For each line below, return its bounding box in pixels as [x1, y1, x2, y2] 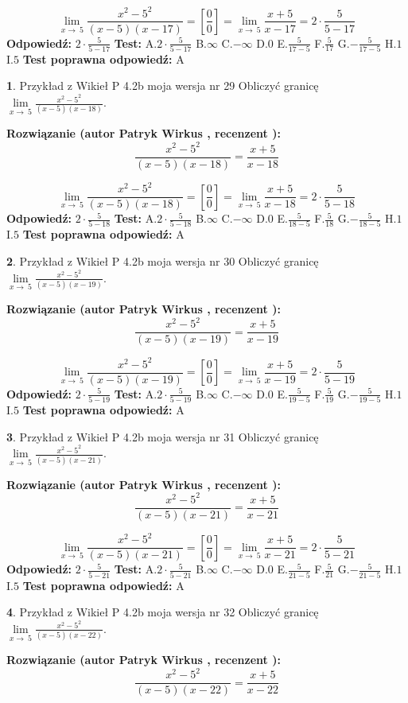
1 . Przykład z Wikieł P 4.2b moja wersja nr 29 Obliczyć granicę [6, 77, 319, 94]
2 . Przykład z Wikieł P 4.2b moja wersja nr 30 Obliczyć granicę [6, 253, 319, 270]
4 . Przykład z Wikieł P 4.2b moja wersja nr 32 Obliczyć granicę [6, 604, 319, 620]
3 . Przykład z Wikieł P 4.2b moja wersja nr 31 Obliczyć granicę [6, 428, 319, 445]
